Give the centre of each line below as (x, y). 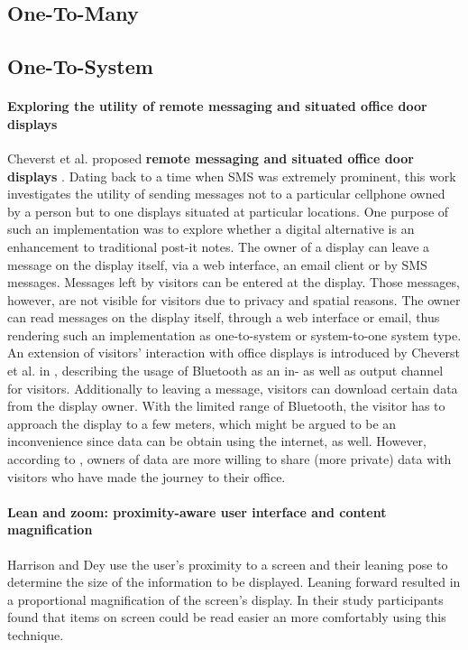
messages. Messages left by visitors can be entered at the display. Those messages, (234, 282)
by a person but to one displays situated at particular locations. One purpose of (228, 211)
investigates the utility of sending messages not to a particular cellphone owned (226, 194)
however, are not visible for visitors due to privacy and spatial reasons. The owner (234, 299)
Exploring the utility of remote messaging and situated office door (217, 106)
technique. (36, 635)
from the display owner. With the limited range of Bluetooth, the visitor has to (226, 406)
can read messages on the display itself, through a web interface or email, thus (224, 317)
